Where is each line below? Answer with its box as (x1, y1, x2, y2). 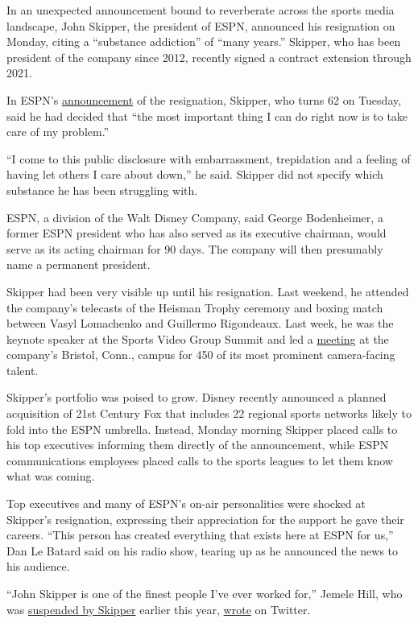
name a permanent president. (6, 256, 151, 273)
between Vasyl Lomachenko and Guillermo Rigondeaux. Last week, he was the (6, 315, 394, 332)
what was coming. (6, 468, 95, 485)
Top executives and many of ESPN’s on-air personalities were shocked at (6, 495, 366, 512)
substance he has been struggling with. (6, 181, 198, 198)
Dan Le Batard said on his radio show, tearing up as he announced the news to (6, 542, 399, 559)
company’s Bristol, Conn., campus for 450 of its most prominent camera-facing (6, 346, 395, 363)
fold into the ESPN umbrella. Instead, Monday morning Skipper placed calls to (6, 420, 398, 437)
